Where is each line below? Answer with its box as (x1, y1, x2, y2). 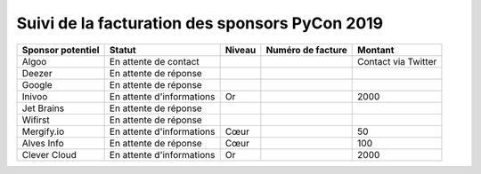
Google (21, 78, 53, 91)
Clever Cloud (21, 148, 77, 161)
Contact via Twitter (357, 55, 437, 67)
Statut (109, 43, 137, 56)
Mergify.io (21, 125, 65, 138)
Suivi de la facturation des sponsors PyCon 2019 (16, 13, 384, 33)
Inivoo (21, 90, 48, 102)
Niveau (224, 43, 257, 56)
